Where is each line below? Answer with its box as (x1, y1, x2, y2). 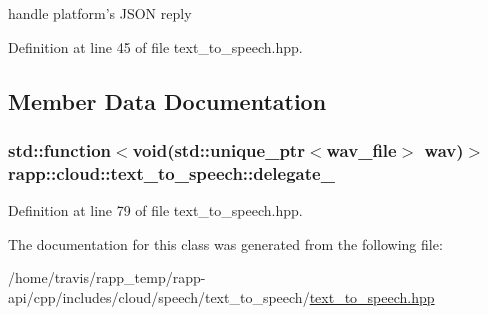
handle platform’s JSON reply (8, 3, 192, 23)
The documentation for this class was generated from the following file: (8, 233, 443, 254)
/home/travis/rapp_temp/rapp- (8, 267, 206, 288)
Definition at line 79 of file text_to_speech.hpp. (8, 200, 303, 221)
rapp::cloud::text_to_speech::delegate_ (8, 160, 335, 185)
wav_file (326, 137, 397, 162)
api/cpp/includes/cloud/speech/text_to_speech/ (8, 286, 310, 307)
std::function (8, 137, 112, 162)
